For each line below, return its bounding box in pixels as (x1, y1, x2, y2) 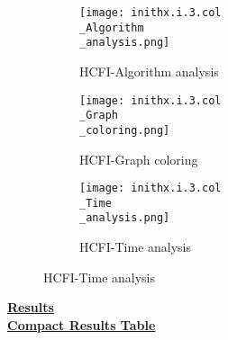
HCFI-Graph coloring (79, 149, 198, 168)
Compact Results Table (7, 315, 156, 334)
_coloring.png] (79, 123, 170, 137)
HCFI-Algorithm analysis (79, 61, 219, 80)
